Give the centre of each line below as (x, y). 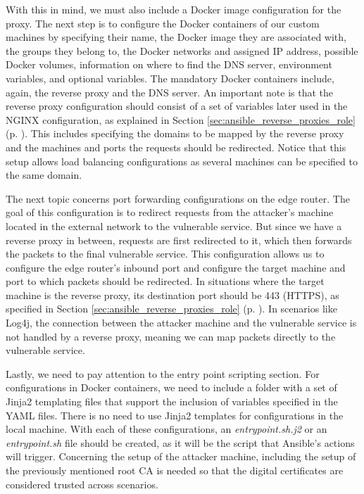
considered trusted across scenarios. (82, 484)
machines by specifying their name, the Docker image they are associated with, (176, 37)
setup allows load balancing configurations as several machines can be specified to (182, 161)
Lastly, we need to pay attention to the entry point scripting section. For (163, 373)
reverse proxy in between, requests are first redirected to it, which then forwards (179, 240)
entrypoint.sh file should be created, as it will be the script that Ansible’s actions (180, 442)
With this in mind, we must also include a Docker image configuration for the (174, 9)
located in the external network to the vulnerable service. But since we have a (174, 226)
